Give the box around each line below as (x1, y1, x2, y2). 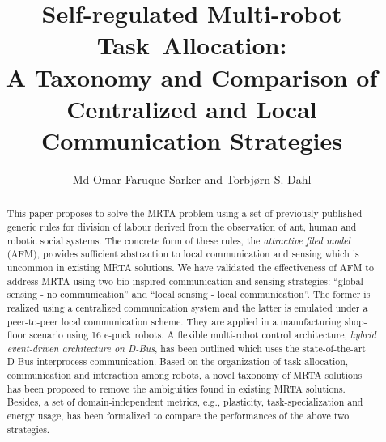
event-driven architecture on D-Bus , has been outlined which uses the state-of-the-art (6, 341, 366, 355)
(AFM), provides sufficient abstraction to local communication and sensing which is (6, 247, 359, 261)
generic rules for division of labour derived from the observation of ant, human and (6, 219, 357, 233)
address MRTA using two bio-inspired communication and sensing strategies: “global (6, 274, 363, 287)
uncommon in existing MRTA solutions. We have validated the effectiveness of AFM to (6, 260, 374, 274)
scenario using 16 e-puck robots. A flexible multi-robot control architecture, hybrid (29, 328, 376, 342)
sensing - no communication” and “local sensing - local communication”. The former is (6, 287, 371, 301)
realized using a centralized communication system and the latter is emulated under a (6, 300, 368, 314)
